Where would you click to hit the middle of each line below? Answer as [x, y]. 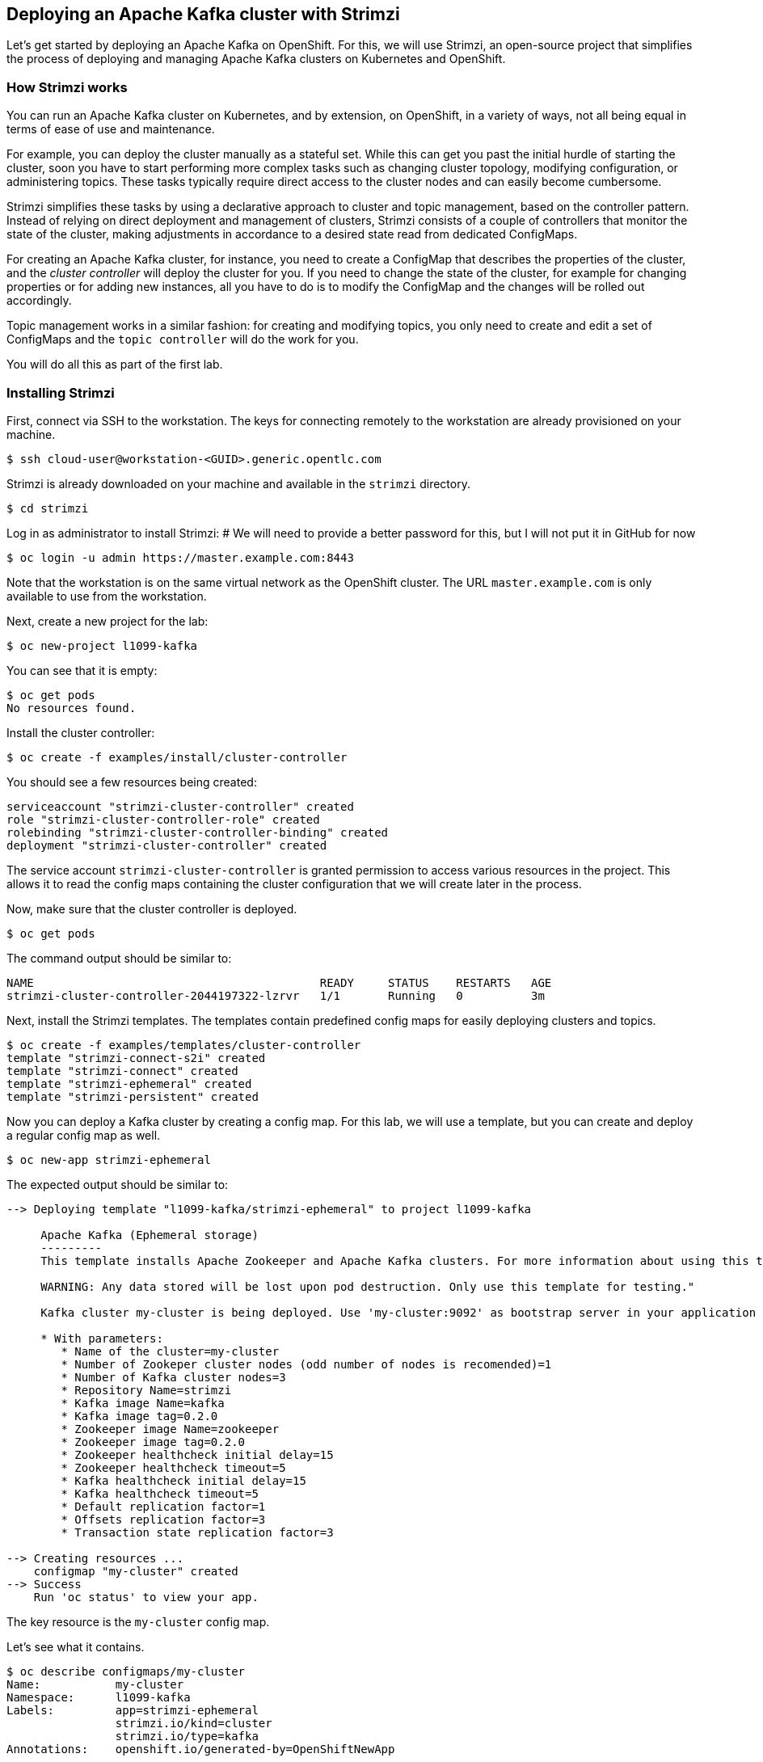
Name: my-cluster [95, 1684]
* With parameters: [102, 1338]
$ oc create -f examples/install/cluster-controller [177, 757]
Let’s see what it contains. [76, 1646]
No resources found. [72, 708]
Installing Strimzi [61, 392]
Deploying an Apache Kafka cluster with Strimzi [203, 14]
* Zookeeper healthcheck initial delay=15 [197, 1454]
